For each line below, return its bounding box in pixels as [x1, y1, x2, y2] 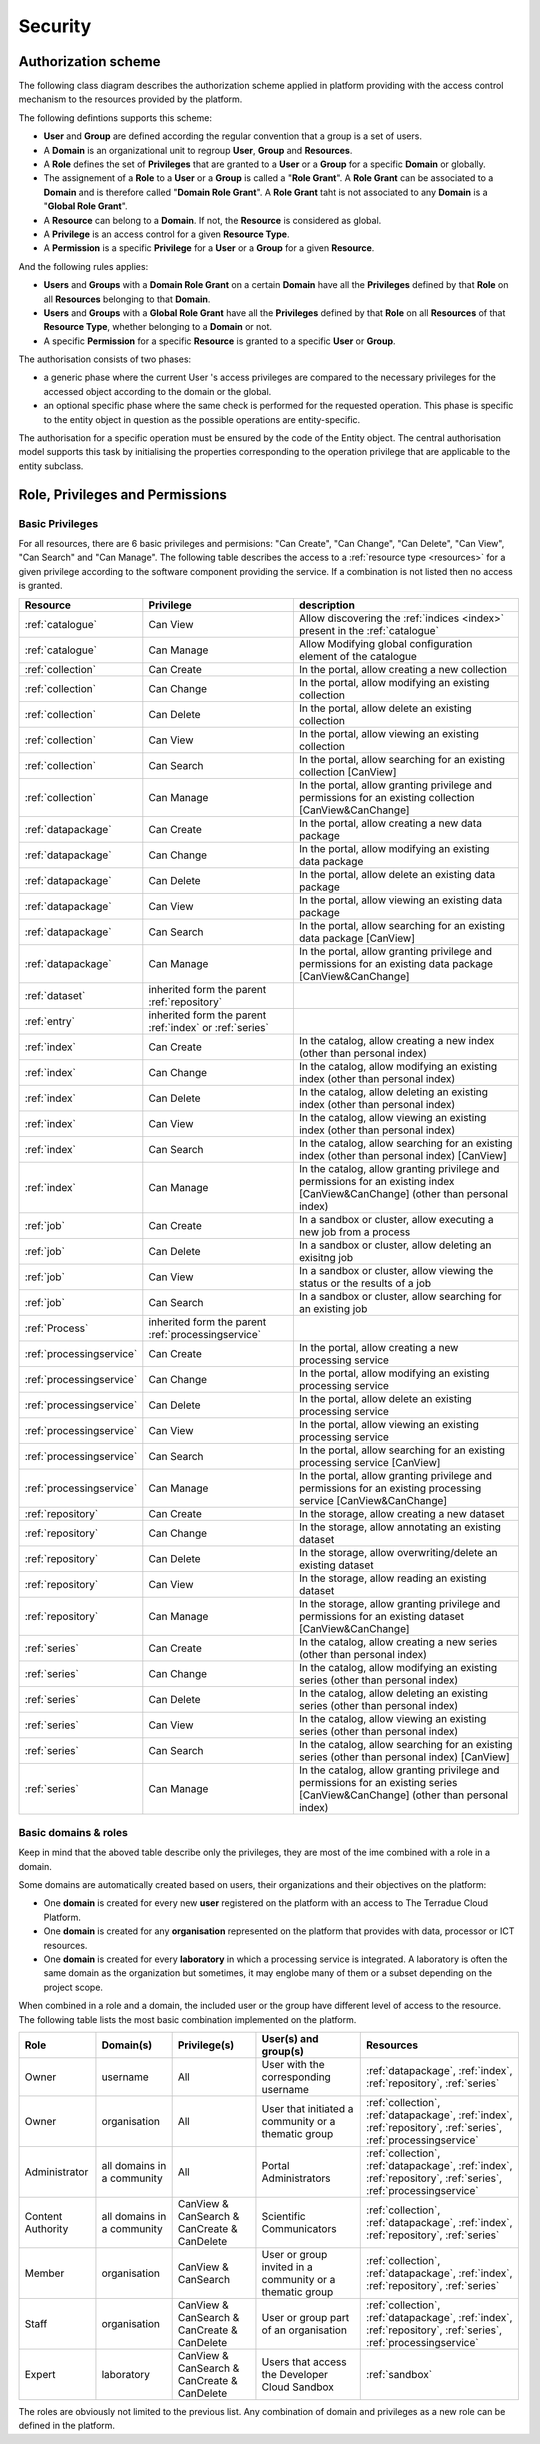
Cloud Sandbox [261, 2380, 335, 2394]
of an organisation [261, 2323, 347, 2337]
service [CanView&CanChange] [298, 1493, 447, 1507]
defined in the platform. [18, 2420, 115, 2432]
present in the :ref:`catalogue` [298, 623, 440, 637]
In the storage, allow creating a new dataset [298, 1506, 505, 1520]
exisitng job [298, 1250, 354, 1264]
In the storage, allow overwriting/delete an [298, 1545, 498, 1559]
